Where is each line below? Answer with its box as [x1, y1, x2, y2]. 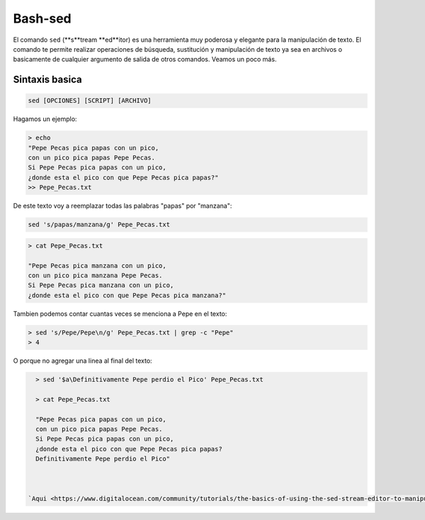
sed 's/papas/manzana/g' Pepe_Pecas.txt [28, 220, 170, 229]
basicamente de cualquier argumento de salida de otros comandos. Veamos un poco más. [13, 55, 277, 64]
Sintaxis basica [13, 74, 82, 86]
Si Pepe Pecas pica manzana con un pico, [28, 281, 174, 290]
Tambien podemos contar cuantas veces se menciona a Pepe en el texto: [13, 309, 227, 318]
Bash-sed [13, 11, 72, 26]
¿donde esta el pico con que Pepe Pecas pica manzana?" [28, 291, 227, 299]
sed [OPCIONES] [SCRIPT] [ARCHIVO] [28, 96, 152, 105]
